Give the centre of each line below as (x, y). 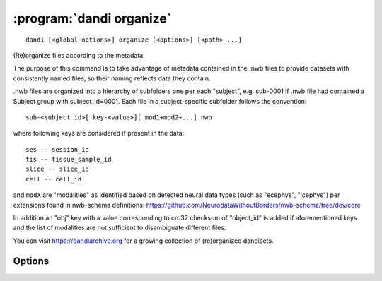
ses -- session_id (58, 149)
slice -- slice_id (58, 169)
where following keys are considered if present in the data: (99, 133)
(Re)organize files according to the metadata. (79, 55)
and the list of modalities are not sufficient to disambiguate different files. (120, 228)
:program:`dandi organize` (92, 18)
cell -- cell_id (54, 179)
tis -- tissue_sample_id (69, 160)
